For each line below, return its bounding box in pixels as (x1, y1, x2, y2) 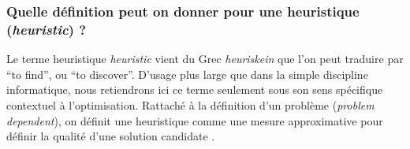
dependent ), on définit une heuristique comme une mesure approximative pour (6, 112, 383, 129)
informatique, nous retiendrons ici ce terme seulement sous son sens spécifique (6, 81, 383, 98)
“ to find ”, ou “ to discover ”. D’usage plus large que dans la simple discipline (6, 65, 368, 82)
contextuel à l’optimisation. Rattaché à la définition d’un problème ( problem (6, 96, 375, 113)
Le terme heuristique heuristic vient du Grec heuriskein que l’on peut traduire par (6, 50, 404, 67)
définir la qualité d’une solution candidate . (6, 128, 215, 144)
